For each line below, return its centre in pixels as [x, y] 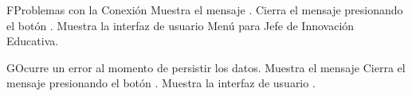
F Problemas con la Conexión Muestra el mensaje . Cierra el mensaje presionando [205, 10]
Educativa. [33, 41]
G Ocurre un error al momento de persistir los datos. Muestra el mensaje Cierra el [206, 67]
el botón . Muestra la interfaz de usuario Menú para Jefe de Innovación [180, 25]
